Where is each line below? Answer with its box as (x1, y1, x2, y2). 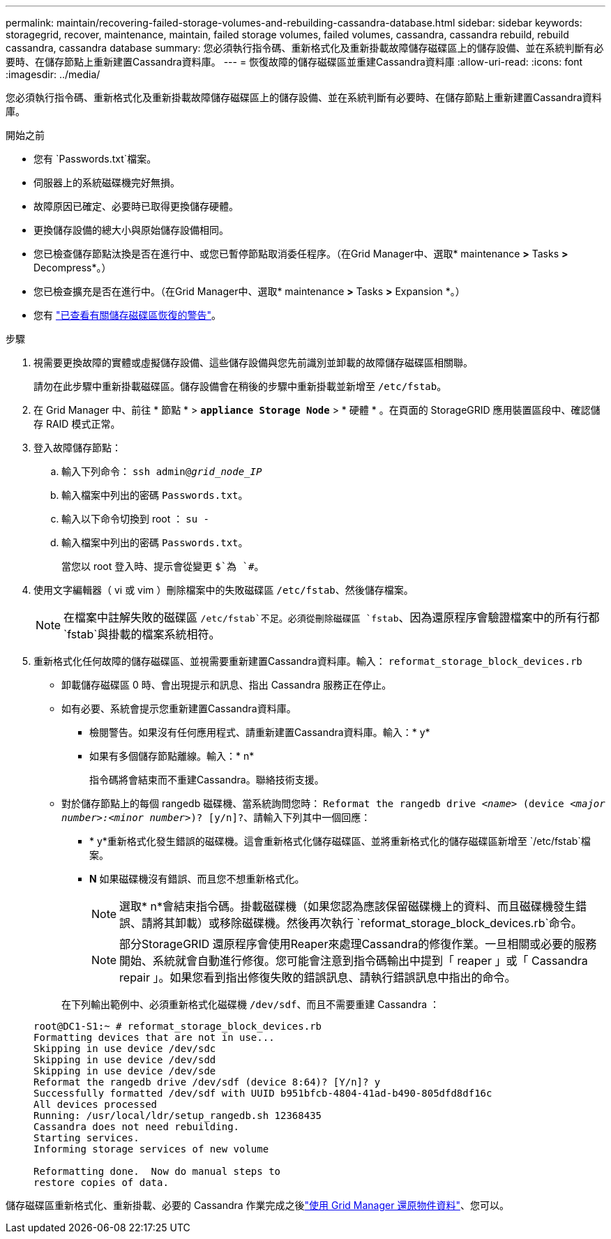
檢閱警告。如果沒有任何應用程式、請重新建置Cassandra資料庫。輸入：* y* (89, 726, 430, 738)
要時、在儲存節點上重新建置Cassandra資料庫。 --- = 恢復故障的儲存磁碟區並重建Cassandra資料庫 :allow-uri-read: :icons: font (6, 56, 583, 68)
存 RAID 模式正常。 (33, 418, 121, 430)
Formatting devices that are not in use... (33, 1032, 275, 1043)
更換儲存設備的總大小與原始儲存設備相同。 (33, 224, 229, 236)
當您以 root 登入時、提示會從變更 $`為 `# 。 (61, 560, 264, 572)
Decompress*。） (33, 262, 112, 273)
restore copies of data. (33, 1177, 169, 1188)
